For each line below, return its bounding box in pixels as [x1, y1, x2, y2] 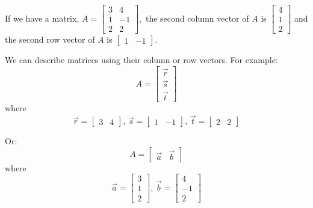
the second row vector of [5, 33, 95, 46]
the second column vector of [145, 11, 249, 24]
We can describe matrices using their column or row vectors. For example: [5, 54, 278, 66]
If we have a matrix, [5, 11, 79, 24]
